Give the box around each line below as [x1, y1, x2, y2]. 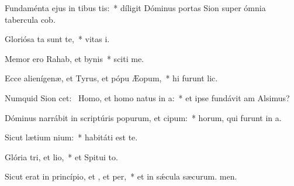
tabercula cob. [5, 13, 56, 25]
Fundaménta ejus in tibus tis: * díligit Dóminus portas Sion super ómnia [5, 2, 266, 13]
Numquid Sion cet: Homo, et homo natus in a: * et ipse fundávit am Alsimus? [5, 91, 290, 104]
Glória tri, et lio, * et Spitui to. [5, 150, 118, 163]
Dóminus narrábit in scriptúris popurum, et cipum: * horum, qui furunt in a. [5, 111, 282, 123]
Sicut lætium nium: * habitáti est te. [5, 131, 138, 143]
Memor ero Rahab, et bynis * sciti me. [5, 52, 144, 64]
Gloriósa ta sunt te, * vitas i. [5, 33, 110, 45]
